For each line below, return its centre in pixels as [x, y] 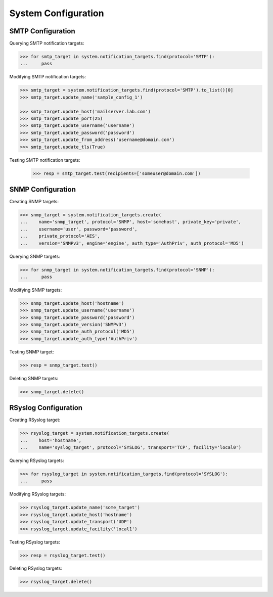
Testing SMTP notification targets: [45, 160]
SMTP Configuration [42, 31]
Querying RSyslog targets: [37, 461]
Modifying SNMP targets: [36, 290]
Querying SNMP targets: [35, 256]
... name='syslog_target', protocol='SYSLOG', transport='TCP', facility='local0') [131, 448]
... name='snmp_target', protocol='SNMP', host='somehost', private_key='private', [131, 222]
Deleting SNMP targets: [34, 378]
